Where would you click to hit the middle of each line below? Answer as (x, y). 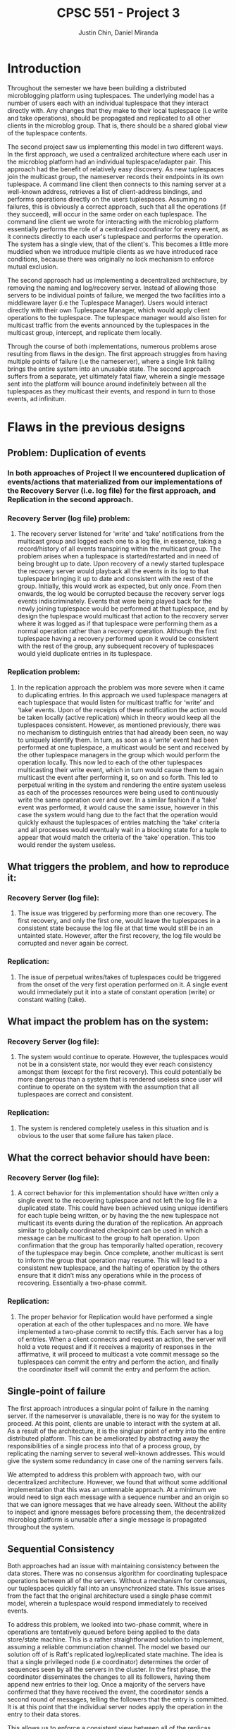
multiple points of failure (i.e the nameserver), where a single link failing (111, 361)
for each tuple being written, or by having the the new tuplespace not (118, 1216)
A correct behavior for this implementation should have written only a (118, 1193)
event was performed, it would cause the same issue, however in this (118, 807)
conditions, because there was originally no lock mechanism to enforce (111, 259)
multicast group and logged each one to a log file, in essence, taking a (119, 542)
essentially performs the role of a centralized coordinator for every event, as (118, 229)
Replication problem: (44, 672)
